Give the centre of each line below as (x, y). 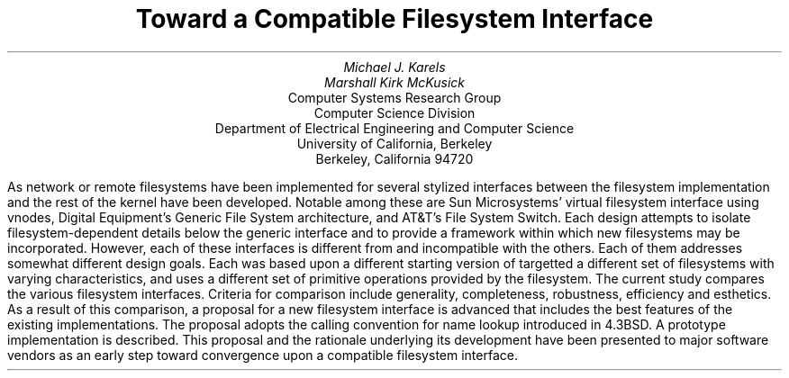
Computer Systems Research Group (394, 97)
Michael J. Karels (394, 67)
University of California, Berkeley (394, 143)
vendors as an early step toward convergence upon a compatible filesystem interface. (263, 355)
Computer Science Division (394, 112)
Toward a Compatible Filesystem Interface (394, 19)
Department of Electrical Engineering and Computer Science (394, 128)
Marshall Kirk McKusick (394, 82)
